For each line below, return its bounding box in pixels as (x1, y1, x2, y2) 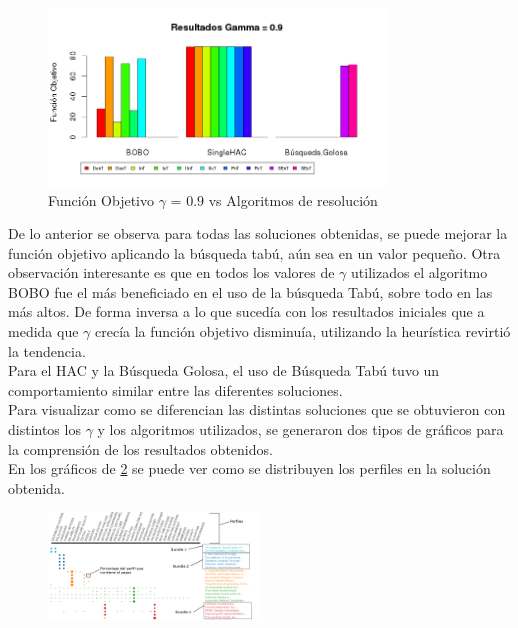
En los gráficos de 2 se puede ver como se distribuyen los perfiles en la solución (8, 458, 491, 479)
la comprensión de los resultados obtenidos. (8, 438, 273, 459)
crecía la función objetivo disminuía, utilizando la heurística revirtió (94, 321, 511, 342)
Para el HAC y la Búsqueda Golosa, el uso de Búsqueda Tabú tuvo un (8, 360, 440, 381)
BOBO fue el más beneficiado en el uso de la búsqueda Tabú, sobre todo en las (8, 281, 493, 302)
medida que (8, 321, 79, 342)
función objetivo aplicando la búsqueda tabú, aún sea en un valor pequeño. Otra (8, 242, 501, 263)
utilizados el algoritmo (351, 262, 488, 283)
